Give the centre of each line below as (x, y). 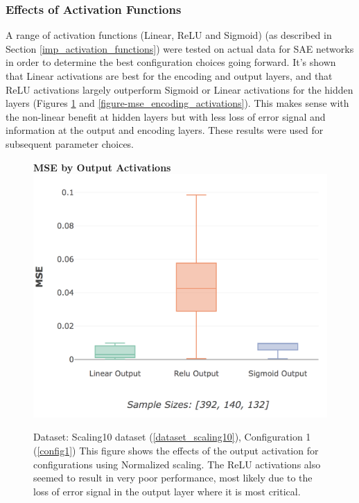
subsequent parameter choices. (70, 143)
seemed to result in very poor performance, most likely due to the (173, 478)
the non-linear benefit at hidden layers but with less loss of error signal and (166, 116)
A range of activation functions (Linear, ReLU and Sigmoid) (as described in (169, 35)
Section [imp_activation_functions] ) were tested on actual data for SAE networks (180, 48)
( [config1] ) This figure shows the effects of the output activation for (176, 451)
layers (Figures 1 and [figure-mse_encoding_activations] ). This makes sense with (177, 103)
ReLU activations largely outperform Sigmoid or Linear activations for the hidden (179, 89)
